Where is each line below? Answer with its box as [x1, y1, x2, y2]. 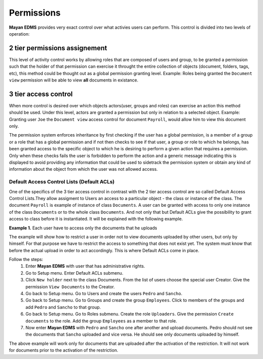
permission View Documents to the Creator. [25, 283, 115, 290]
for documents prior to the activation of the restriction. [9, 347, 118, 353]
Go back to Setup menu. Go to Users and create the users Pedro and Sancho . [25, 291, 183, 297]
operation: [9, 31, 30, 37]
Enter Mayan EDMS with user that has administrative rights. [25, 263, 146, 269]
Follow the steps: [9, 257, 43, 262]
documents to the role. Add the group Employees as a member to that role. [25, 318, 177, 324]
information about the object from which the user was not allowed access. [9, 166, 158, 172]
